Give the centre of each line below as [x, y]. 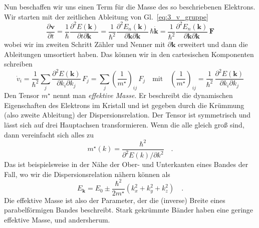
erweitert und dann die [213, 44]
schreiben [18, 64]
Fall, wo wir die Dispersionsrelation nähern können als [87, 174]
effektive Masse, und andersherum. [57, 219]
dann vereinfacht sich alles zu [49, 134]
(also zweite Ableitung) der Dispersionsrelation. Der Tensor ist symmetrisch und [127, 115]
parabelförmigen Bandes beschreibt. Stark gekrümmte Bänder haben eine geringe [129, 210]
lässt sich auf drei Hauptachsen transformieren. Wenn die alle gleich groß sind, [124, 124]
